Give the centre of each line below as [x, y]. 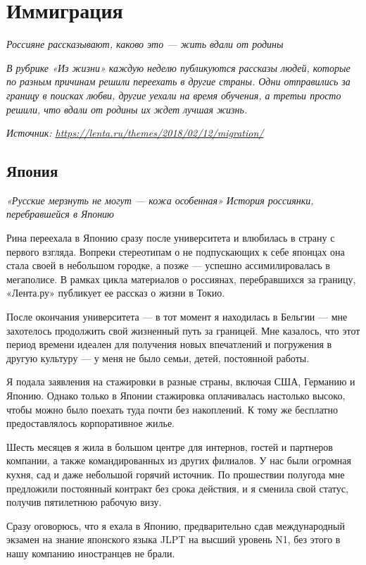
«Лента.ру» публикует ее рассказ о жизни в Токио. [116, 293]
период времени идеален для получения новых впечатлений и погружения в [169, 344]
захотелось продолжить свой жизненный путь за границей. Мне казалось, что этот [183, 330]
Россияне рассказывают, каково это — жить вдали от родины [145, 44]
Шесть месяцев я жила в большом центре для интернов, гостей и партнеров [170, 446]
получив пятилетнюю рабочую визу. [84, 502]
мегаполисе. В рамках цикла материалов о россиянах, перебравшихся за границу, [181, 279]
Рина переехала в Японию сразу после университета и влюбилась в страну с [171, 238]
